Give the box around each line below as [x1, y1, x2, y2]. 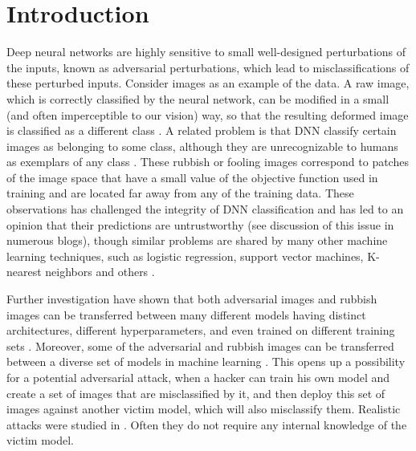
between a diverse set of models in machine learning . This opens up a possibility [6, 353, 406, 370]
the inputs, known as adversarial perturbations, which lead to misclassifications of [6, 59, 410, 75]
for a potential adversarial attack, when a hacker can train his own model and [6, 369, 390, 385]
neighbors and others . [45, 263, 155, 280]
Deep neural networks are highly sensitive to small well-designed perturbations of [6, 43, 406, 60]
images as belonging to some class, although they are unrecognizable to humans [6, 137, 398, 154]
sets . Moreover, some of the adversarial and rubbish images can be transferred [6, 337, 394, 354]
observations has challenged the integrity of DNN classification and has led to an [6, 201, 404, 217]
